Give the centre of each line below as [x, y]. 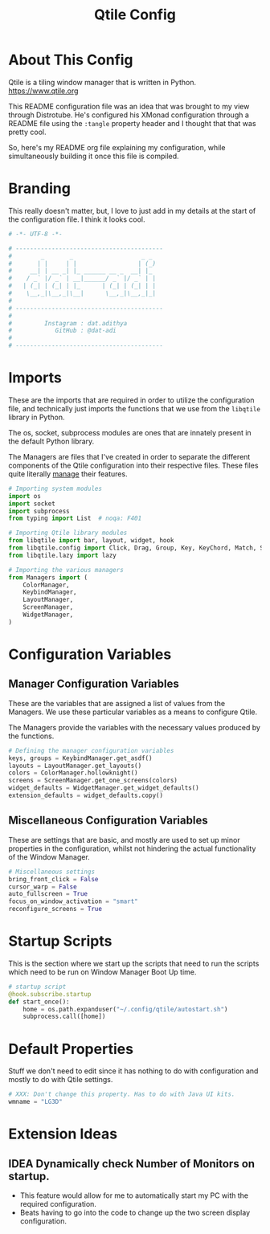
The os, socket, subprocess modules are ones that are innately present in [130, 432]
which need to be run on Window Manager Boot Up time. [102, 972]
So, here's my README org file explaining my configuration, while [117, 147]
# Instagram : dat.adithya [68, 323]
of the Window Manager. [49, 856]
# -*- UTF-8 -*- [35, 234]
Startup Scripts [60, 941]
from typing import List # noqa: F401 [75, 519]
